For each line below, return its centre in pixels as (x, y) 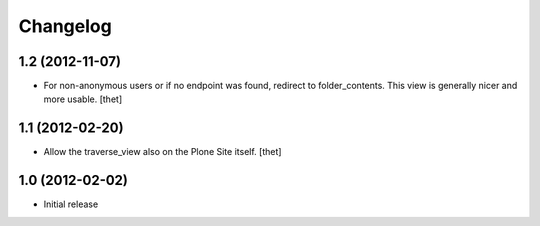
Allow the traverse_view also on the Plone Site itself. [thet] (162, 152)
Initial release (71, 204)
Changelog (65, 26)
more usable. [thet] (83, 99)
